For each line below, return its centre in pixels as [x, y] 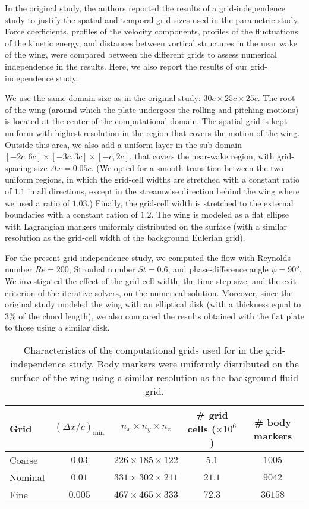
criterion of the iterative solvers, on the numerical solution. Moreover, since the [149, 292]
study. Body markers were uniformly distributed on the [184, 364]
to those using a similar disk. [57, 327]
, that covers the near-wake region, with [202, 156]
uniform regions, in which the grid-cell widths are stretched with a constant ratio [152, 179]
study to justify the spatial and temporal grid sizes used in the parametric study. [152, 19]
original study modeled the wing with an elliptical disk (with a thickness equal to [153, 304]
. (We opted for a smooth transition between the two [187, 167]
